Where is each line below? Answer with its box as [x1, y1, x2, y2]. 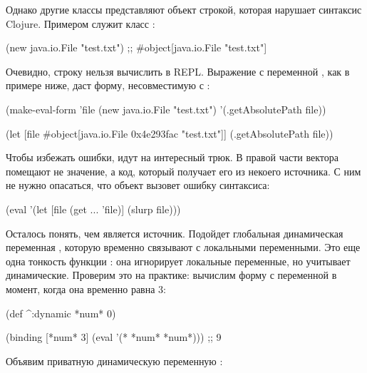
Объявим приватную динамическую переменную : [6, 353, 223, 368]
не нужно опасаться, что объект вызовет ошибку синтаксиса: [6, 178, 270, 193]
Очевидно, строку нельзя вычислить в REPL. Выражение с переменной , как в [6, 63, 350, 78]
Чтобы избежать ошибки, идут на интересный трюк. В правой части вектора [6, 150, 338, 165]
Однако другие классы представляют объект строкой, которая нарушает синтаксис [6, 2, 362, 16]
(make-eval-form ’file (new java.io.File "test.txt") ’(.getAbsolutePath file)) [6, 101, 326, 116]
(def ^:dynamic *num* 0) [6, 305, 116, 320]
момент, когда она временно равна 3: [6, 281, 166, 296]
